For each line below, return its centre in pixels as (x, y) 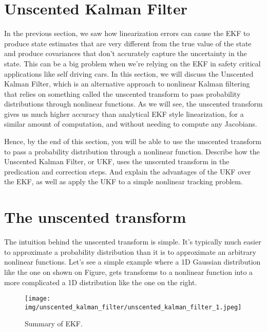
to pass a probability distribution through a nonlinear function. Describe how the (132, 151)
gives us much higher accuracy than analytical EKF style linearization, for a (124, 113)
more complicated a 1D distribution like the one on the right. (101, 282)
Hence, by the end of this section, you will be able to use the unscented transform (133, 141)
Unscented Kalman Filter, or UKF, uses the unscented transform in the (117, 161)
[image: (38, 299)
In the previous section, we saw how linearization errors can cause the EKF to (127, 33)
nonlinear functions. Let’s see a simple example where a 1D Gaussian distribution (132, 262)
